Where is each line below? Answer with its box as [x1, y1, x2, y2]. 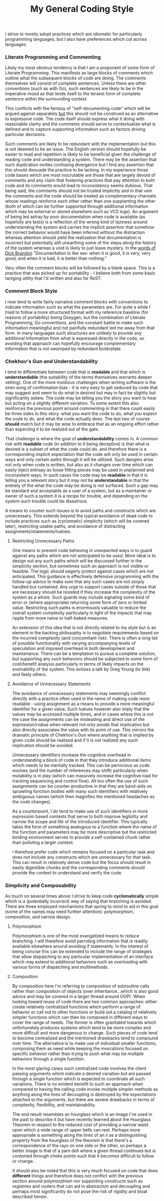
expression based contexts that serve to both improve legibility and [12, 814, 148, 819]
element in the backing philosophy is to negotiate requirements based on [12, 630, 159, 636]
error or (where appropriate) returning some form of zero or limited [12, 600, 147, 605]
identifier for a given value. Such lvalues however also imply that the [12, 706, 150, 712]
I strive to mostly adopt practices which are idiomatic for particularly [5, 31, 143, 37]
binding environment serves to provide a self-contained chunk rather [12, 834, 151, 841]
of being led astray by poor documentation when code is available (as [5, 214, 145, 220]
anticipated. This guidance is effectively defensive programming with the [12, 574, 159, 579]
